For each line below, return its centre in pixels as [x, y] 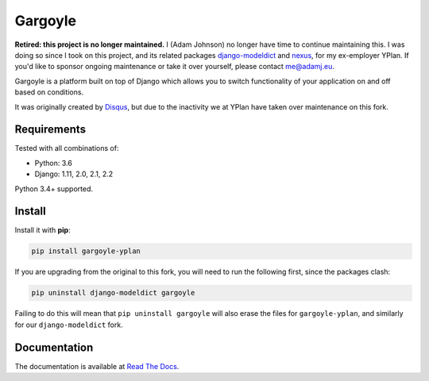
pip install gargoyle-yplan [86, 251]
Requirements [50, 130]
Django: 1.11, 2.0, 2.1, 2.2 [74, 174]
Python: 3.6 [54, 163]
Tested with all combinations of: [67, 148]
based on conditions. [49, 92]
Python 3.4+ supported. [54, 189]
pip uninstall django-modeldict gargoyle [113, 293]
